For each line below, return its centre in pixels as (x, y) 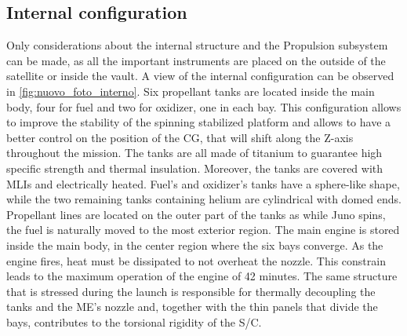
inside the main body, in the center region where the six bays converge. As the (195, 245)
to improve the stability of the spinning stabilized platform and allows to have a (199, 122)
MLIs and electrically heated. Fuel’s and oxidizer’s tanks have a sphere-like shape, (203, 183)
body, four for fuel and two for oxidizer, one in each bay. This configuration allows (204, 106)
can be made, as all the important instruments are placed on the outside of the (196, 60)
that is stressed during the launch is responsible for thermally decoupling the (191, 291)
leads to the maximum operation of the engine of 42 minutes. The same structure (202, 276)
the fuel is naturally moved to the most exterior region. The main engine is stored (203, 230)
